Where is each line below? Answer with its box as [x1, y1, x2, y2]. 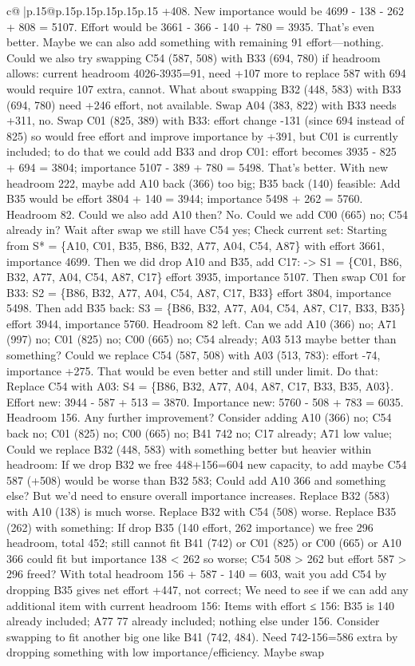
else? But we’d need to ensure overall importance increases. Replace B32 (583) [6, 487, 390, 504]
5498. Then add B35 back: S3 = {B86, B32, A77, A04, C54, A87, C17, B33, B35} [6, 299, 406, 316]
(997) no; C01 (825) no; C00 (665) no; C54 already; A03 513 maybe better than [6, 331, 397, 347]
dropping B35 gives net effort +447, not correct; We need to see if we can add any [6, 581, 409, 597]
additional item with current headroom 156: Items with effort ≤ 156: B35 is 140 [6, 597, 395, 613]
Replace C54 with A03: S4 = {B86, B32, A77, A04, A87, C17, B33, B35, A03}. [6, 378, 394, 394]
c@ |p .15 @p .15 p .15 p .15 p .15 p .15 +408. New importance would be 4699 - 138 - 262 [6, 2, 405, 18]
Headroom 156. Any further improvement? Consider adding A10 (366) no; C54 [6, 409, 392, 426]
